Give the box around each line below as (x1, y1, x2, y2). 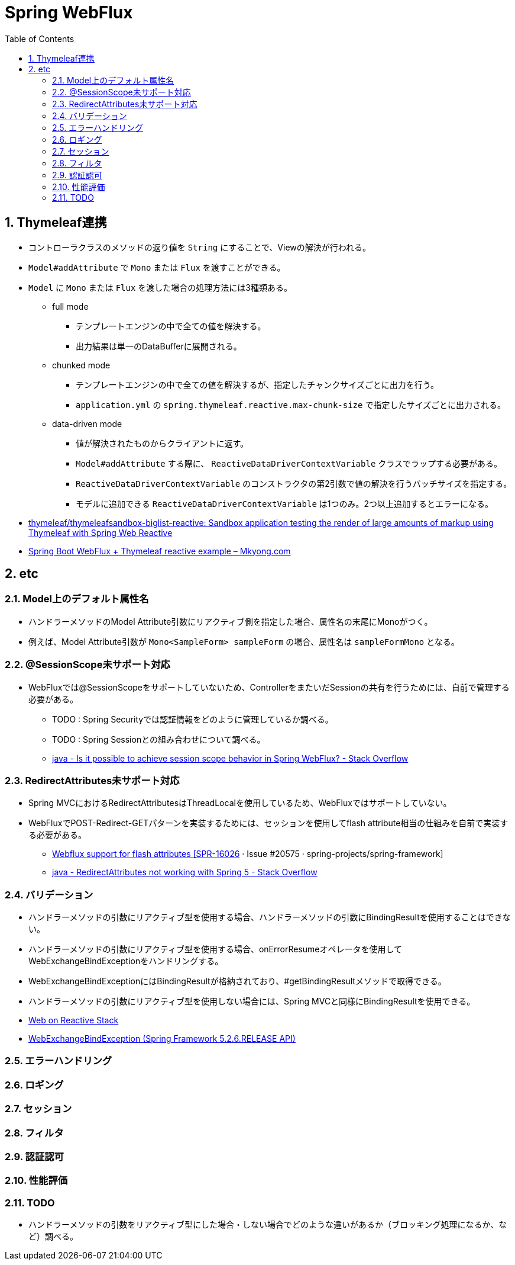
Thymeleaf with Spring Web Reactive (28, 527, 173, 538)
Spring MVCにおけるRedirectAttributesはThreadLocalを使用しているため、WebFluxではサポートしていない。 (28, 798, 452, 808)
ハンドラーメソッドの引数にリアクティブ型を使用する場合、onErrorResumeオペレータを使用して (28, 944, 403, 955)
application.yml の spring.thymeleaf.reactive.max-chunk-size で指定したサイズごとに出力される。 (76, 399, 506, 410)
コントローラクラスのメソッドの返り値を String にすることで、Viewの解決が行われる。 (28, 242, 371, 252)
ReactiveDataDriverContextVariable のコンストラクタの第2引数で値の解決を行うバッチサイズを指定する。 (76, 478, 512, 489)
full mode (52, 301, 89, 312)
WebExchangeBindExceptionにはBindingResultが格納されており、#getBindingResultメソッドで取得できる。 (28, 976, 446, 987)
